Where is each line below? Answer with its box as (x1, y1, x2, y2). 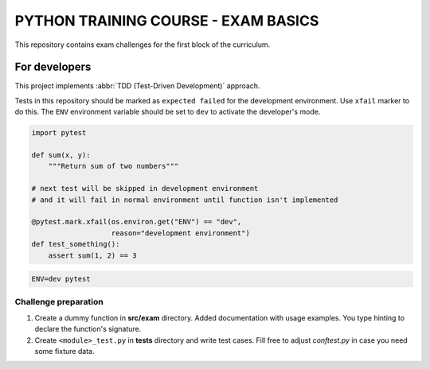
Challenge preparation (14, 297, 104, 308)
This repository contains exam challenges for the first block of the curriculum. (14, 40, 271, 49)
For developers (14, 60, 92, 74)
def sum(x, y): (31, 151, 91, 159)
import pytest (31, 128, 87, 138)
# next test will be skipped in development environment (31, 184, 259, 193)
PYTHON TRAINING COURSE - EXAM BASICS (14, 12, 319, 29)
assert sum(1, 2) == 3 (48, 251, 137, 260)
